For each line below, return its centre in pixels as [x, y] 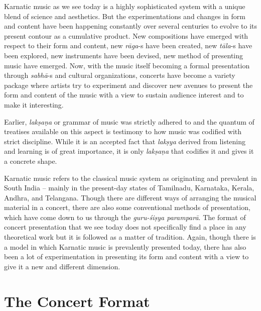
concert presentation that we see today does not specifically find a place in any [125, 227]
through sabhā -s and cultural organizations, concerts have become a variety [120, 75]
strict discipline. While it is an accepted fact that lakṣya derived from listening [125, 141]
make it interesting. [34, 104]
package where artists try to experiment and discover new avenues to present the [128, 85]
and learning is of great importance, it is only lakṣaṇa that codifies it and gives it [129, 151]
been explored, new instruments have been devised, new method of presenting [124, 55]
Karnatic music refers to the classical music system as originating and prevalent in [130, 178]
